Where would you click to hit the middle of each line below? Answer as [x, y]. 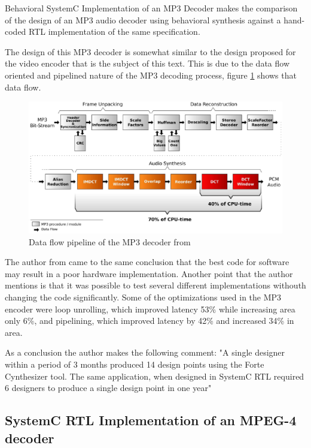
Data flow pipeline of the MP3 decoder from [110, 241]
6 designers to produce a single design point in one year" [108, 388]
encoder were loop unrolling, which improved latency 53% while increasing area [150, 309]
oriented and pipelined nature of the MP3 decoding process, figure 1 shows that [151, 75]
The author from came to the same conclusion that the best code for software [147, 262]
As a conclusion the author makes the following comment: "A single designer [145, 352]
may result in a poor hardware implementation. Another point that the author [149, 273]
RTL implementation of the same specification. [115, 31]
